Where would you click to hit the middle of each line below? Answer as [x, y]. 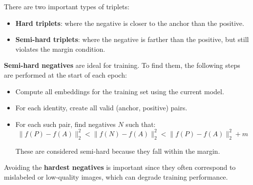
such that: [141, 124]
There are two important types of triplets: [67, 6]
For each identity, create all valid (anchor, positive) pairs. [101, 108]
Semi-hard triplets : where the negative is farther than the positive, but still [132, 39]
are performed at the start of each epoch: [65, 74]
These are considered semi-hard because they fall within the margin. [118, 151]
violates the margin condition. [60, 49]
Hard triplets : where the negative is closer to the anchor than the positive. [130, 23]
